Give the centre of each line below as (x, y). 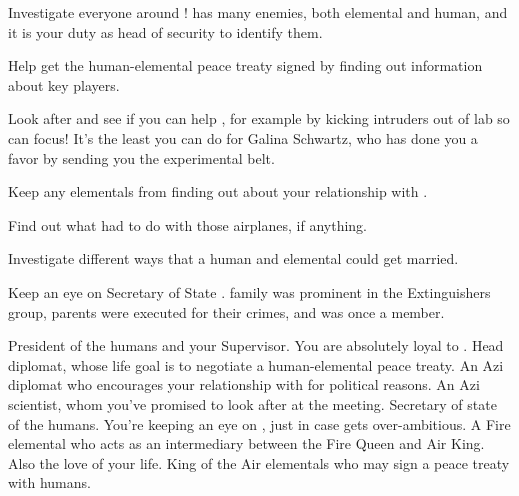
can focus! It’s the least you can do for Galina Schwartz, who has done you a (243, 137)
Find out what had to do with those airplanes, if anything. (188, 224)
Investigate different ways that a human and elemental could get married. (233, 258)
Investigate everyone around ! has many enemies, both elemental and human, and (258, 12)
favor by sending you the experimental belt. (141, 157)
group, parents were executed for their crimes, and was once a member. (226, 311)
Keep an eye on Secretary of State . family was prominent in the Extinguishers (249, 291)
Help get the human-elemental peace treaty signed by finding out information (245, 65)
